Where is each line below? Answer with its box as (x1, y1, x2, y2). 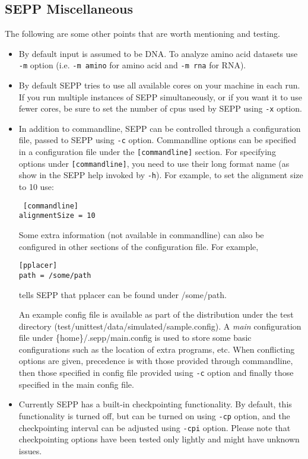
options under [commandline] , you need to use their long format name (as (18, 157, 290, 169)
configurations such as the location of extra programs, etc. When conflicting (18, 343, 295, 355)
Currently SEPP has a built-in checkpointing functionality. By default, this (18, 398, 292, 410)
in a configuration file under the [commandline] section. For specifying (18, 145, 276, 158)
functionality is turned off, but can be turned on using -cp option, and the (18, 409, 290, 422)
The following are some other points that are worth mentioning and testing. (5, 27, 280, 40)
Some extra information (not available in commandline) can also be (18, 229, 264, 241)
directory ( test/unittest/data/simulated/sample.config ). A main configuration (18, 319, 301, 332)
